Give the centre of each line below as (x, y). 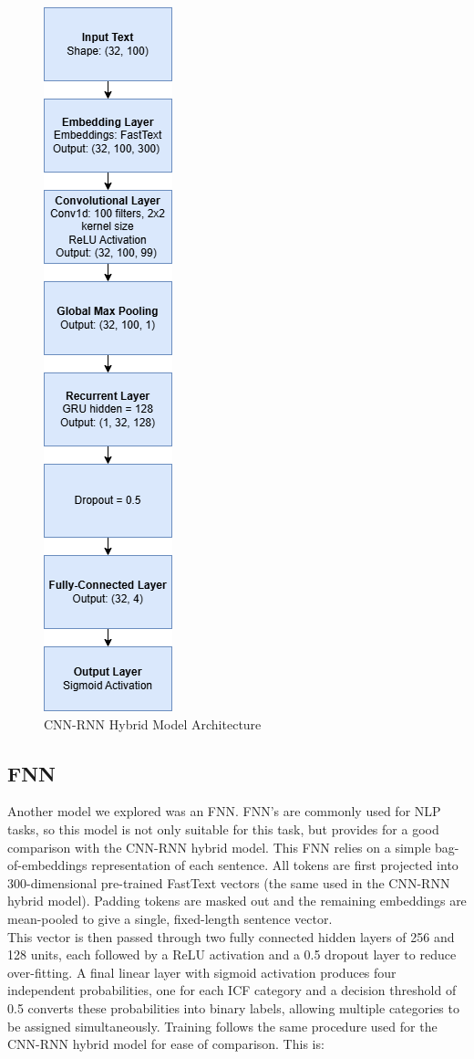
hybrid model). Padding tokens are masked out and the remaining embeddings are (237, 901)
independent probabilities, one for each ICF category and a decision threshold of (232, 990)
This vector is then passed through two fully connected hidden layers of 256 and (231, 936)
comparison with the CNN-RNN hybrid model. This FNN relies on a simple (219, 847)
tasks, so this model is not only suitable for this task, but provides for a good (223, 828)
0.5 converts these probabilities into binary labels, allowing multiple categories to (233, 1007)
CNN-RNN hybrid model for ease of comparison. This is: (166, 1044)
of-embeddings (47, 865)
